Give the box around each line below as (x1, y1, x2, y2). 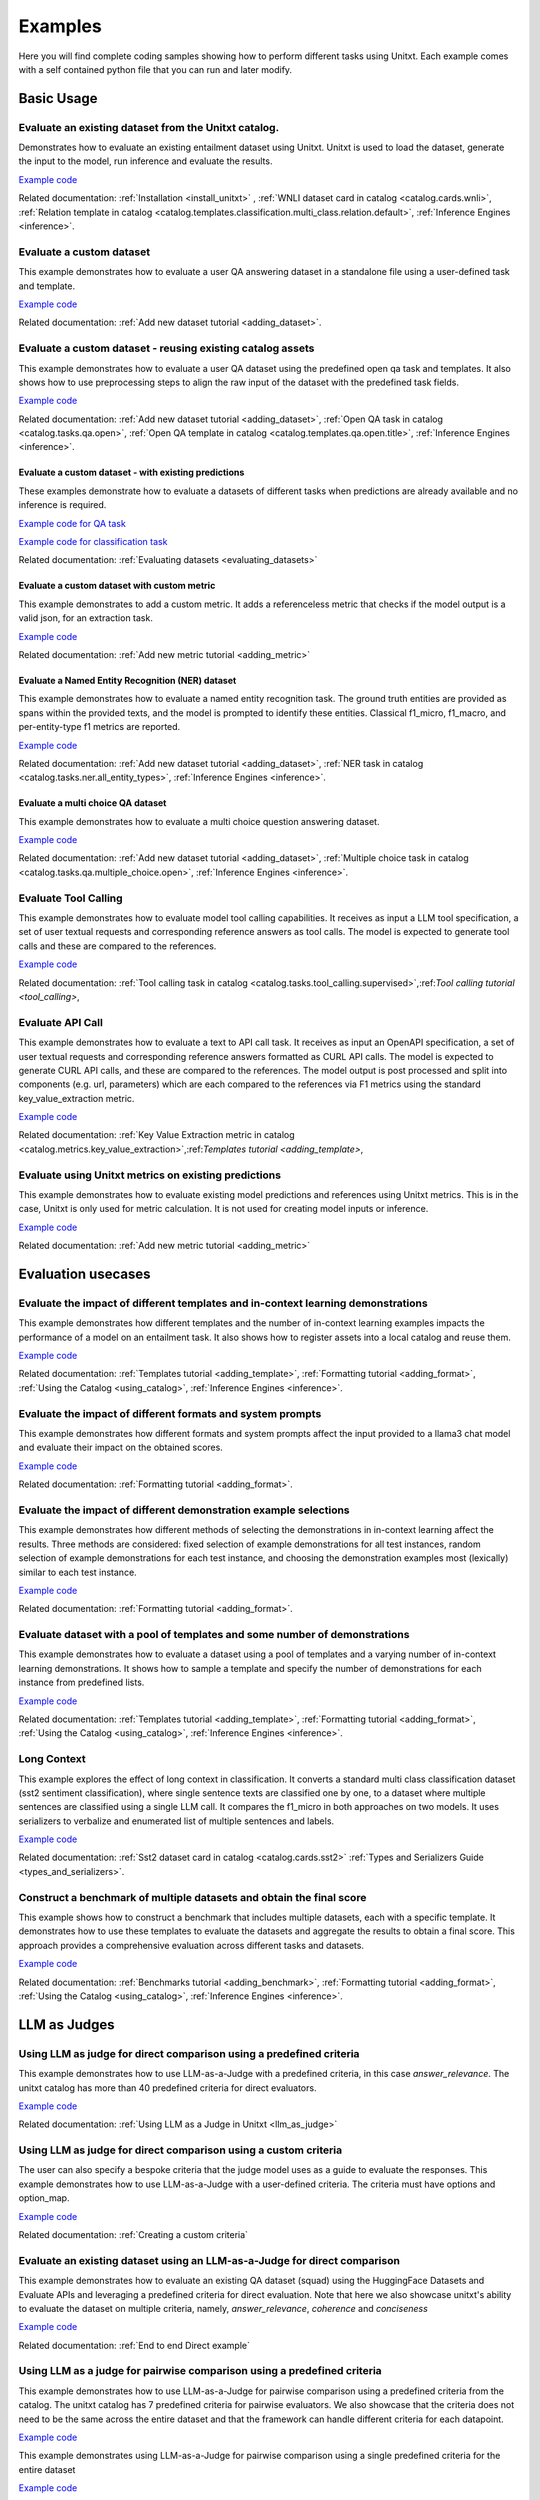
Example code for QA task (18, 517, 127, 529)
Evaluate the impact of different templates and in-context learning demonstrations (18, 1296, 429, 1310)
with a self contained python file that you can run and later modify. (18, 63, 293, 75)
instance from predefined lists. (18, 1676, 145, 1689)
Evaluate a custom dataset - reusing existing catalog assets (18, 341, 315, 355)
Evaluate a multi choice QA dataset (18, 797, 167, 809)
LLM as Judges (18, 2016, 115, 2033)
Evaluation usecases (18, 1265, 151, 1282)
